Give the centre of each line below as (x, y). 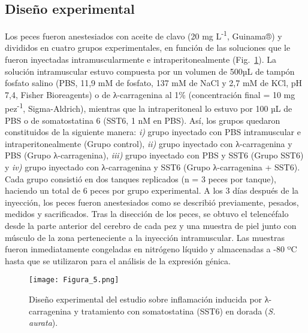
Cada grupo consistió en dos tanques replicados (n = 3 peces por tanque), (141, 178)
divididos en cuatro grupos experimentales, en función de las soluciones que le (148, 48)
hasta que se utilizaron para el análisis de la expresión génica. (118, 260)
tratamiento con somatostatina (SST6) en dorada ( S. (178, 311)
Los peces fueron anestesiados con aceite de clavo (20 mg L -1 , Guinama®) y (144, 35)
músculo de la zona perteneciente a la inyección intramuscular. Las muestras (145, 237)
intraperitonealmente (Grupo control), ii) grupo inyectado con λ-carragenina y (149, 143)
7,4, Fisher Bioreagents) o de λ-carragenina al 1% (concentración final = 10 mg (150, 94)
